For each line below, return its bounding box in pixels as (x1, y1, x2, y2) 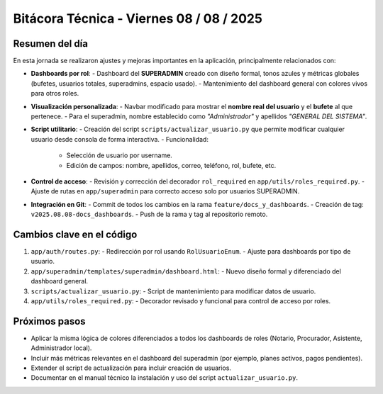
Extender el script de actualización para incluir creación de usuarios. (30, 364, 232, 372)
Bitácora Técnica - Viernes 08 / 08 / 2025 (13, 11, 262, 26)
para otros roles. (30, 89, 79, 98)
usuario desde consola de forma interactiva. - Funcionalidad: (30, 135, 209, 143)
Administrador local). (30, 344, 92, 352)
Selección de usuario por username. (66, 151, 173, 159)
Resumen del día (13, 38, 89, 50)
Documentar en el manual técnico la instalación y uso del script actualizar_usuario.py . (30, 373, 298, 382)
